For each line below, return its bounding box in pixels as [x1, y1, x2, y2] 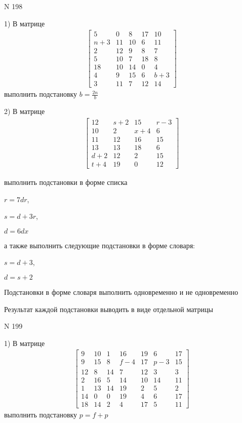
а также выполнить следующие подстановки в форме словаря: [4, 240, 195, 250]
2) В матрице [4, 106, 45, 117]
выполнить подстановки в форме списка [4, 177, 128, 187]
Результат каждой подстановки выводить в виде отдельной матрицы [4, 303, 213, 314]
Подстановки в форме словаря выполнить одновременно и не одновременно [4, 287, 238, 297]
